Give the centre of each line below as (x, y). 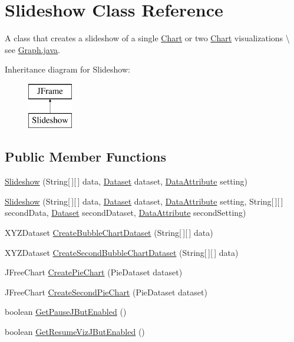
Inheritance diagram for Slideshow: (67, 69)
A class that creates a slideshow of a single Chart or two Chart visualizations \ (147, 38)
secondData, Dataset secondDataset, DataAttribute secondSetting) (125, 213)
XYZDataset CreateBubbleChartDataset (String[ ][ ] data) (109, 233)
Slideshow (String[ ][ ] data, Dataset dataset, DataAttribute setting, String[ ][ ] (144, 201)
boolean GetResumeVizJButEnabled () (75, 332)
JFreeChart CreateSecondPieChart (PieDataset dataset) (106, 292)
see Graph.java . (32, 49)
